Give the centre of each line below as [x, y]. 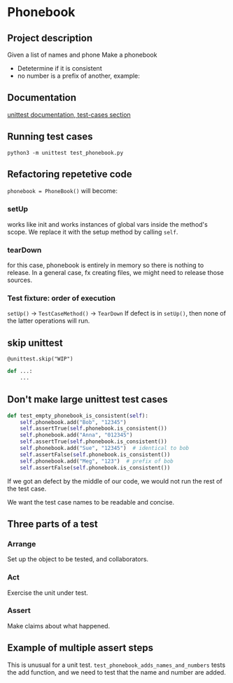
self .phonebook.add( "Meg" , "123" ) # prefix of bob [97, 461]
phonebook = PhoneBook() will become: [62, 191]
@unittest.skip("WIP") [40, 359]
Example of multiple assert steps [80, 648]
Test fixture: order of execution [61, 298]
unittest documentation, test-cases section [69, 114]
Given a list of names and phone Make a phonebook [82, 55]
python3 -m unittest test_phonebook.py [65, 153]
